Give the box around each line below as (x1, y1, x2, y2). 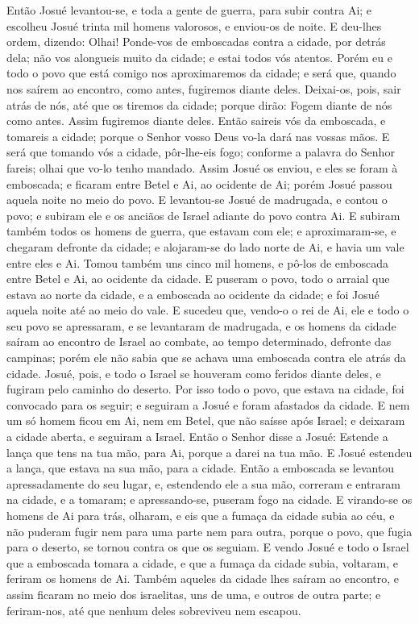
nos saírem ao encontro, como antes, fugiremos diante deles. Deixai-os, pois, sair (6, 80, 401, 97)
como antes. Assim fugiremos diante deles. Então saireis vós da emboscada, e (6, 112, 386, 129)
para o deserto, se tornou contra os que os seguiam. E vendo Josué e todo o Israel (6, 539, 409, 555)
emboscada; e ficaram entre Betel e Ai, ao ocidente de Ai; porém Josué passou (6, 175, 392, 192)
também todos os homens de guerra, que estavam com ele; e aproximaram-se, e (6, 223, 396, 239)
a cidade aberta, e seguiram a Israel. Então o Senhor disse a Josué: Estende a (6, 428, 388, 445)
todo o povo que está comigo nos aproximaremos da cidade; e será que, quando (6, 64, 396, 81)
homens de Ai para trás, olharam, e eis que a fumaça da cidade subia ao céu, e (6, 507, 395, 523)
